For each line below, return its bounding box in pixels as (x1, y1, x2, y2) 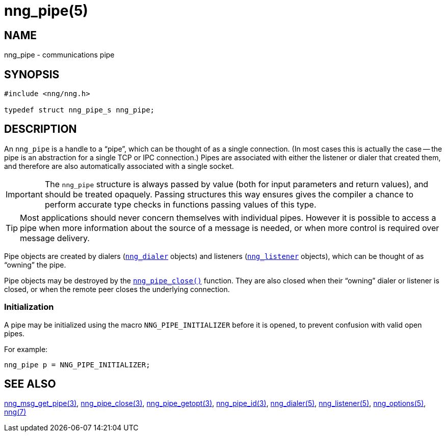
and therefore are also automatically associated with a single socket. (4, 161, 234, 170)
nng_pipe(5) (4, 2, 88, 19)
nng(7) (4, 408, 27, 417)
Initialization (4, 302, 54, 312)
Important (6, 189, 43, 199)
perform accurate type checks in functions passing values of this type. (44, 199, 317, 210)
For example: (4, 344, 48, 354)
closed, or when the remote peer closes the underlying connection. (4, 284, 230, 294)
